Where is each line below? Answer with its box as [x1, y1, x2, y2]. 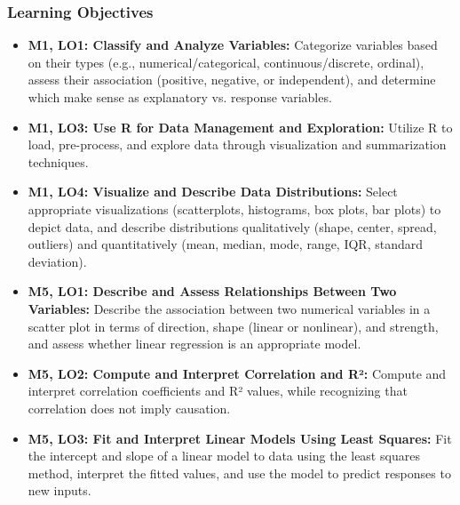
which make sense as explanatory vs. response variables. [28, 88, 332, 106]
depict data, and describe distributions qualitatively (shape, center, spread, [28, 217, 437, 236]
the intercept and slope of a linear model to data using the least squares [28, 446, 420, 465]
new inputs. [28, 481, 91, 500]
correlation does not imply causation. [28, 398, 231, 417]
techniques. [28, 152, 89, 171]
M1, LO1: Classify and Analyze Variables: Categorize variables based [28, 36, 438, 54]
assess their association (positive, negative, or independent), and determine [28, 70, 436, 89]
